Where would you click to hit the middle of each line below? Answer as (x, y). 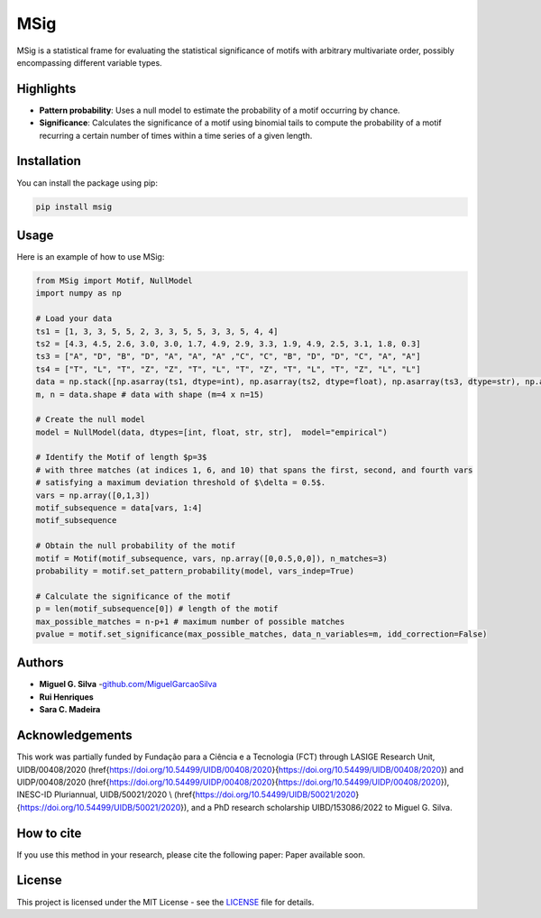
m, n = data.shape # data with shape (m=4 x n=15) (150, 394)
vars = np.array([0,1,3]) (93, 495)
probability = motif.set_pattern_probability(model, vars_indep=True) (195, 571)
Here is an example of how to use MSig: (91, 257)
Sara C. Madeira (70, 710)
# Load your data (74, 319)
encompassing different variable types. (89, 62)
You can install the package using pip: (87, 183)
